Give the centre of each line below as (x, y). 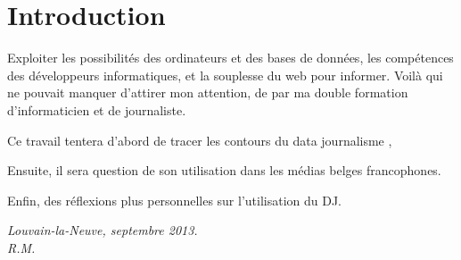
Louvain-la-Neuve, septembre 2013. (103, 230)
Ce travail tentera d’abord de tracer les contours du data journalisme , (200, 140)
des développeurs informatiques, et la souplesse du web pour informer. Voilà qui (225, 75)
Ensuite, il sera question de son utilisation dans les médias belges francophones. (224, 170)
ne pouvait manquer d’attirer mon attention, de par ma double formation (208, 92)
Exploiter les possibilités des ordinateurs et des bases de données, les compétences (230, 58)
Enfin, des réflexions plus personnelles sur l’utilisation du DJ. (175, 200)
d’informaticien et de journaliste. (97, 109)
